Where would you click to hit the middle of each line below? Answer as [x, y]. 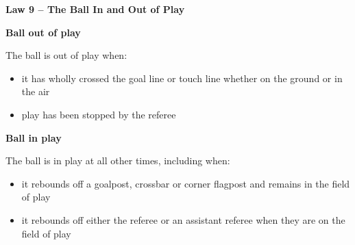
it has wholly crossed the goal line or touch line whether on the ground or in [182, 78]
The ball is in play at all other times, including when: [118, 160]
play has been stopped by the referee [99, 114]
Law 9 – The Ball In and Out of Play [95, 9]
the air [36, 91]
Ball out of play [43, 32]
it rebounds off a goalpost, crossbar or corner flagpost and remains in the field [186, 183]
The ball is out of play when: [66, 55]
